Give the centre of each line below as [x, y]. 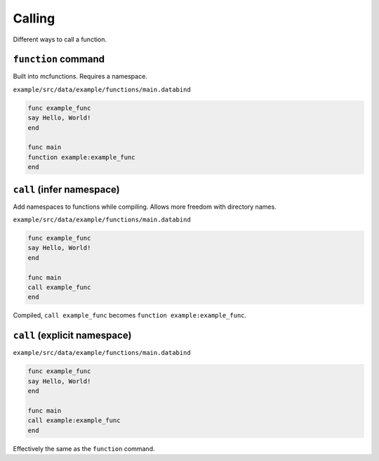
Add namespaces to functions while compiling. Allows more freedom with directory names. [145, 207]
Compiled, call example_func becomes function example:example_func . [130, 316]
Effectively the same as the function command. [84, 448]
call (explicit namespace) [72, 336]
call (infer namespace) [67, 189]
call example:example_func [74, 421]
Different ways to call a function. [60, 39]
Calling [34, 18]
